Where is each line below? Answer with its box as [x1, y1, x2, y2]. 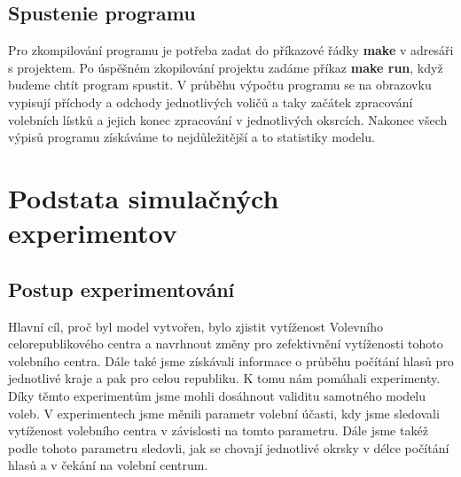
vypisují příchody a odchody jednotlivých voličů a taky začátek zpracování [8, 92, 413, 111]
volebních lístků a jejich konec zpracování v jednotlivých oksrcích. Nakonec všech [8, 110, 448, 129]
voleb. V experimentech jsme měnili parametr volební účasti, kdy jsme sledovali [8, 403, 440, 422]
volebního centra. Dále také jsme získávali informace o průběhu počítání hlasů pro [8, 351, 454, 370]
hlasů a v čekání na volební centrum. [8, 456, 208, 474]
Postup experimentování [8, 275, 235, 302]
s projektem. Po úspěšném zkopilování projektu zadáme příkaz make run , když [8, 58, 443, 76]
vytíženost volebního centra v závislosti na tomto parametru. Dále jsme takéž [8, 421, 428, 440]
